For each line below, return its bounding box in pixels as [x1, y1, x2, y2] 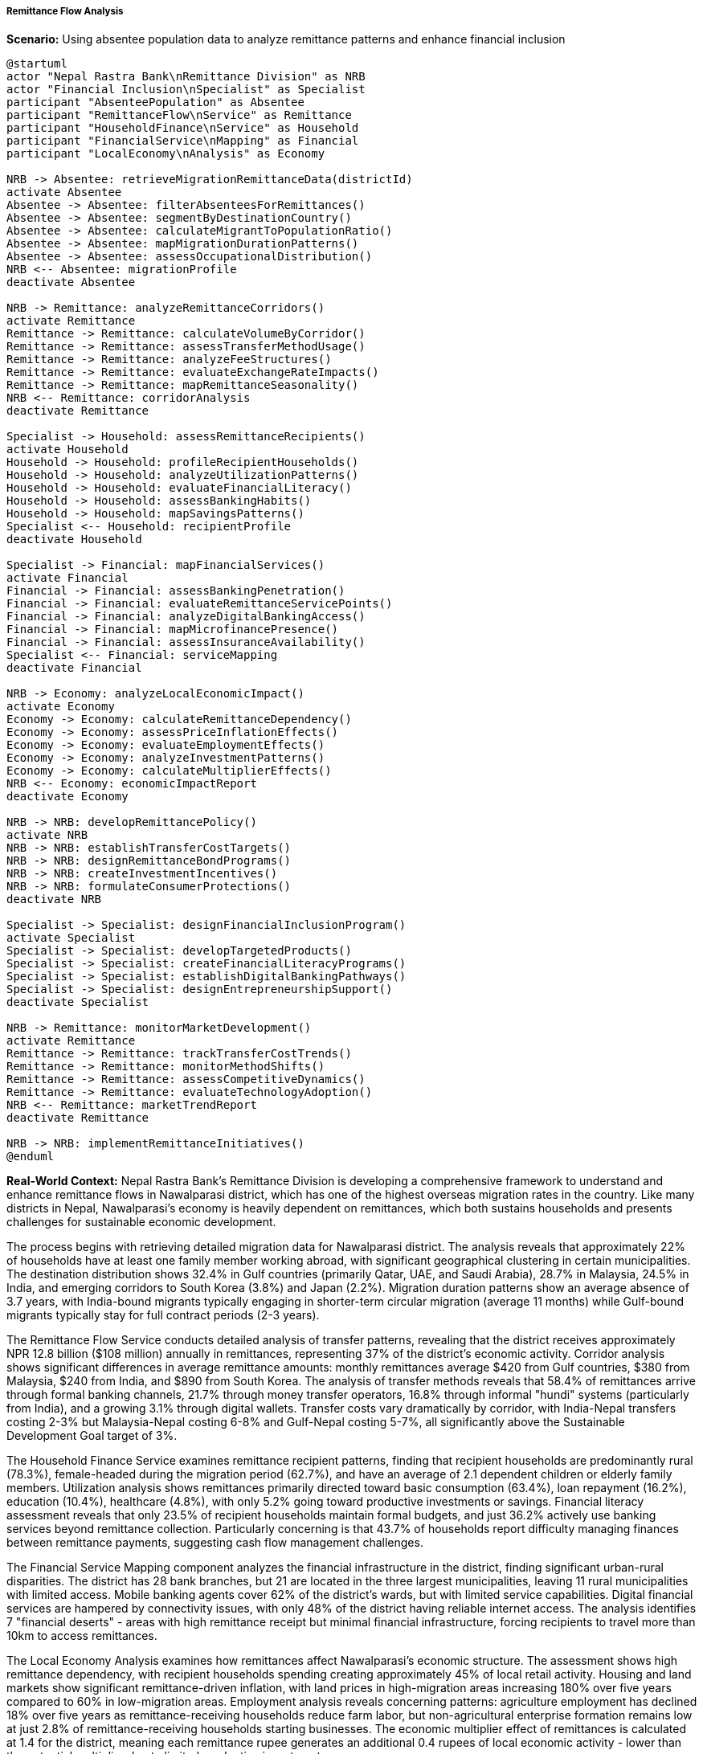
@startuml [6, 57, 67, 71]
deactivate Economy [6, 790, 129, 803]
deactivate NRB [6, 893, 102, 906]
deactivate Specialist [6, 996, 149, 1009]
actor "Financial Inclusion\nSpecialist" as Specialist [6, 83, 366, 96]
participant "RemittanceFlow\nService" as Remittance [6, 108, 352, 122]
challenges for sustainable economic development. [6, 1215, 276, 1229]
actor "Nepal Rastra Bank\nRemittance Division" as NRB [6, 70, 366, 84]
